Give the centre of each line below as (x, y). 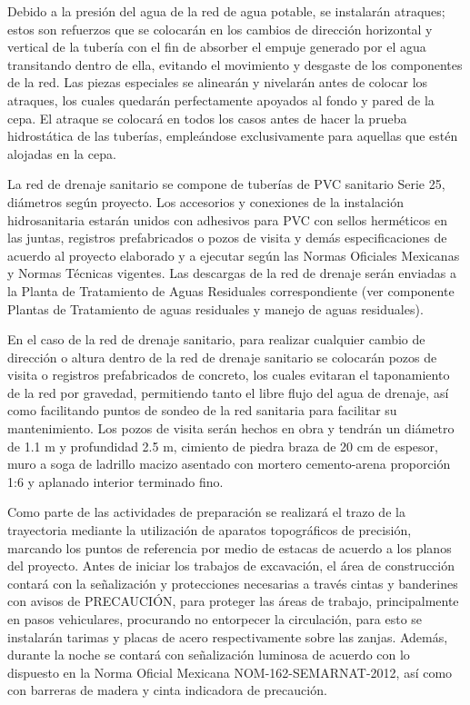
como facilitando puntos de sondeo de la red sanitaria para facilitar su (202, 410)
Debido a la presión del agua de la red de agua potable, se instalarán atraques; (226, 11)
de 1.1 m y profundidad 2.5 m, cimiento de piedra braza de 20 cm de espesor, (223, 446)
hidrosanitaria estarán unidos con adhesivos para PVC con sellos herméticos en (227, 219)
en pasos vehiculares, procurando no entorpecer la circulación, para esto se (215, 619)
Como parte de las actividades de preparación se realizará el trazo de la (206, 512)
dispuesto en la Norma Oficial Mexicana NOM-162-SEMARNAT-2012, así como (230, 672)
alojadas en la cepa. (62, 153)
